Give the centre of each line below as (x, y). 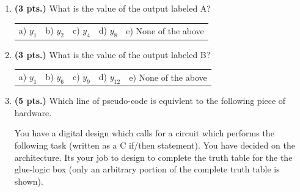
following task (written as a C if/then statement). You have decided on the (155, 145)
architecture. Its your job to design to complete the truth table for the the (153, 157)
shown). (29, 181)
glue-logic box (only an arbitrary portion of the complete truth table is (147, 169)
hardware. (33, 112)
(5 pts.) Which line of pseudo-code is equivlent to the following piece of (150, 101)
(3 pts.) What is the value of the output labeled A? (112, 8)
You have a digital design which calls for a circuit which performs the (144, 133)
